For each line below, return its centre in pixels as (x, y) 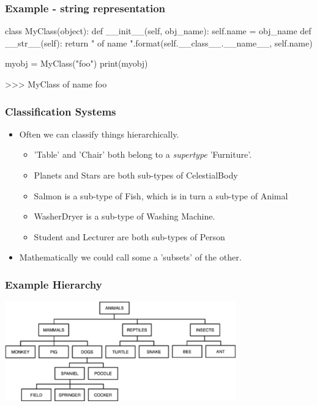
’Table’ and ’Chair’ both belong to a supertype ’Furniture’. (143, 154)
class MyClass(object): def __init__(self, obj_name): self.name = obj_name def (158, 31)
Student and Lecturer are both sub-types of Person (129, 236)
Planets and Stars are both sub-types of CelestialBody (136, 175)
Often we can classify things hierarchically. (99, 134)
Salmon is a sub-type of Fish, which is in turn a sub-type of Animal (161, 195)
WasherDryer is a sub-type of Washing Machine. (125, 216)
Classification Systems (61, 111)
